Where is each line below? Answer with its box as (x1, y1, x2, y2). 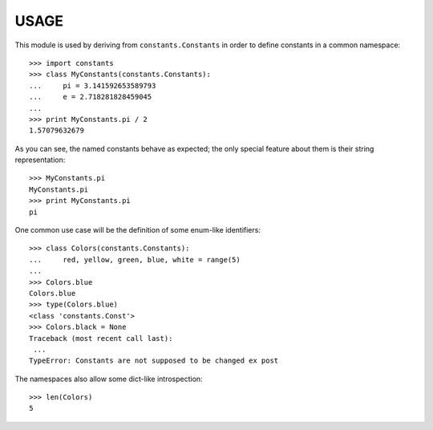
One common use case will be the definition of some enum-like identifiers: (14, 225, 261, 235)
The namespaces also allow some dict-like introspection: (14, 374, 204, 383)
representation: (14, 155, 66, 164)
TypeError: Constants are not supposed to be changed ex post (29, 356, 279, 365)
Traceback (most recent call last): (29, 334, 173, 343)
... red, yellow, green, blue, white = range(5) (29, 255, 241, 264)
